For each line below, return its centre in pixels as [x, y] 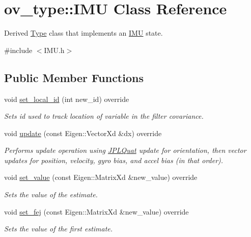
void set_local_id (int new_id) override [67, 99]
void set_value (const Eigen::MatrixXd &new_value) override [101, 177]
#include [18, 50]
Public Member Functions [74, 77]
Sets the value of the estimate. [51, 194]
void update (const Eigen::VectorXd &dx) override [83, 133]
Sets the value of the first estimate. [59, 229]
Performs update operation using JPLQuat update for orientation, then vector [125, 150]
